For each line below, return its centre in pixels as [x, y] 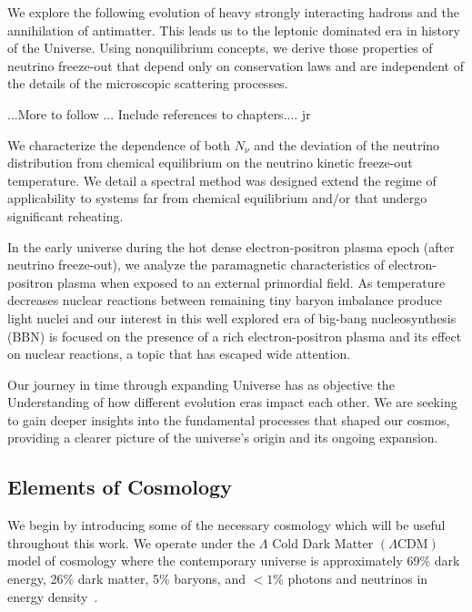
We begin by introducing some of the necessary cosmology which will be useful [226, 525]
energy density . [53, 596]
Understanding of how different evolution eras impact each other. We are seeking [232, 402]
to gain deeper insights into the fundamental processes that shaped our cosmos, [229, 419]
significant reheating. [65, 215]
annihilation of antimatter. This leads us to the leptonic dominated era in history [234, 30]
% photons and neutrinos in [351, 579]
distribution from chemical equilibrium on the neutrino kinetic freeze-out [210, 163]
